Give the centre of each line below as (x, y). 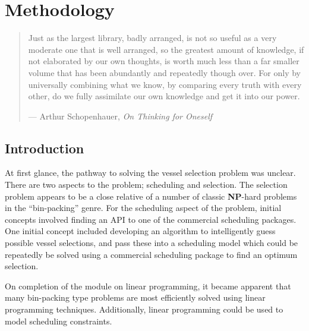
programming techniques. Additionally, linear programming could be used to (144, 309)
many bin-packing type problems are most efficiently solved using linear (135, 297)
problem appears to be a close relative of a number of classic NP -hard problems (151, 196)
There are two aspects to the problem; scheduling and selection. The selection (146, 185)
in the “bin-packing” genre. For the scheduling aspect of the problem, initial (143, 208)
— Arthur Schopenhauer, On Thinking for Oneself (120, 116)
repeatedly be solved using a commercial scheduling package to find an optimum (151, 254)
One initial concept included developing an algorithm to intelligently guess (140, 231)
